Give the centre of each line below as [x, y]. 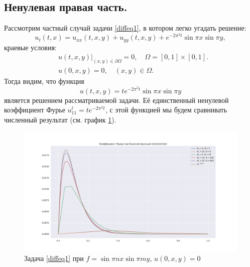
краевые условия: [30, 47]
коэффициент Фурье [35, 110]
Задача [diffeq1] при [54, 258]
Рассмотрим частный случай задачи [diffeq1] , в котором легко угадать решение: [125, 28]
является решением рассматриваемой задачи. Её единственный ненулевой [116, 100]
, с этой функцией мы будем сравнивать [166, 110]
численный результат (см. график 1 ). [60, 119]
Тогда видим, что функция [44, 81]
